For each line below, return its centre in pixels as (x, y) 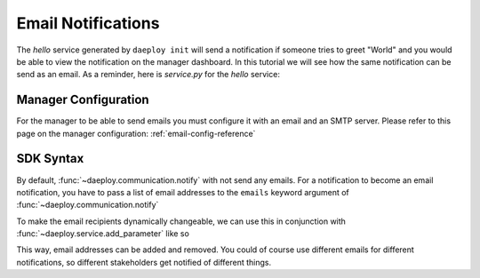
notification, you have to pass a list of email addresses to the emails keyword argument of (183, 192)
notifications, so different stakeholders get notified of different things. (144, 262)
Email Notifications (88, 23)
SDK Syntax (50, 159)
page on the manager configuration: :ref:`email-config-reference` (136, 133)
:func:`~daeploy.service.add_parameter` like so (103, 234)
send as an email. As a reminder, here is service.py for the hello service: (148, 75)
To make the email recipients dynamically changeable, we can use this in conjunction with (181, 221)
